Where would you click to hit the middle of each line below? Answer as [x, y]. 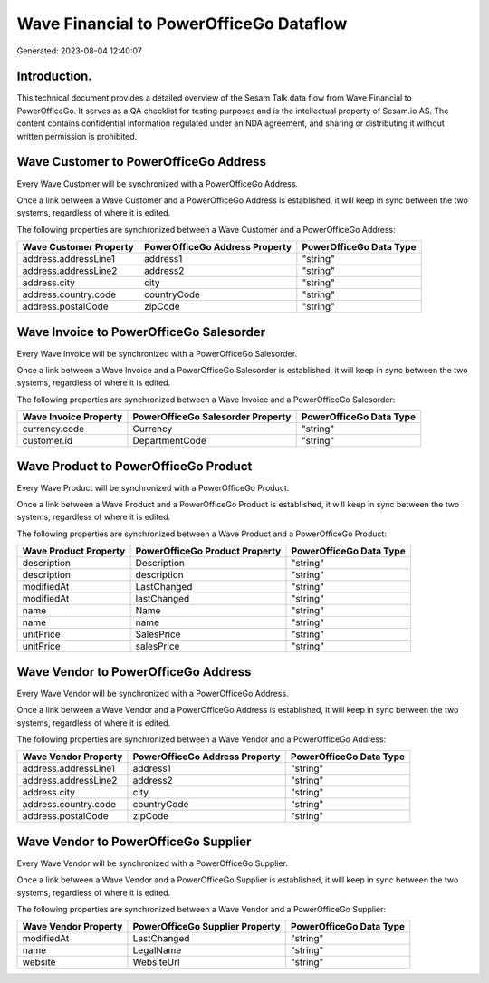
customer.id [48, 441]
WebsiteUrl [156, 962]
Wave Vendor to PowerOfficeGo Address [134, 672]
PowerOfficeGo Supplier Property [206, 927]
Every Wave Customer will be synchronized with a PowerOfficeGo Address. [158, 183]
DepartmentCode [170, 441]
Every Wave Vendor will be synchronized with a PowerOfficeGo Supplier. [153, 863]
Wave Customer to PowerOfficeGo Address [142, 162]
